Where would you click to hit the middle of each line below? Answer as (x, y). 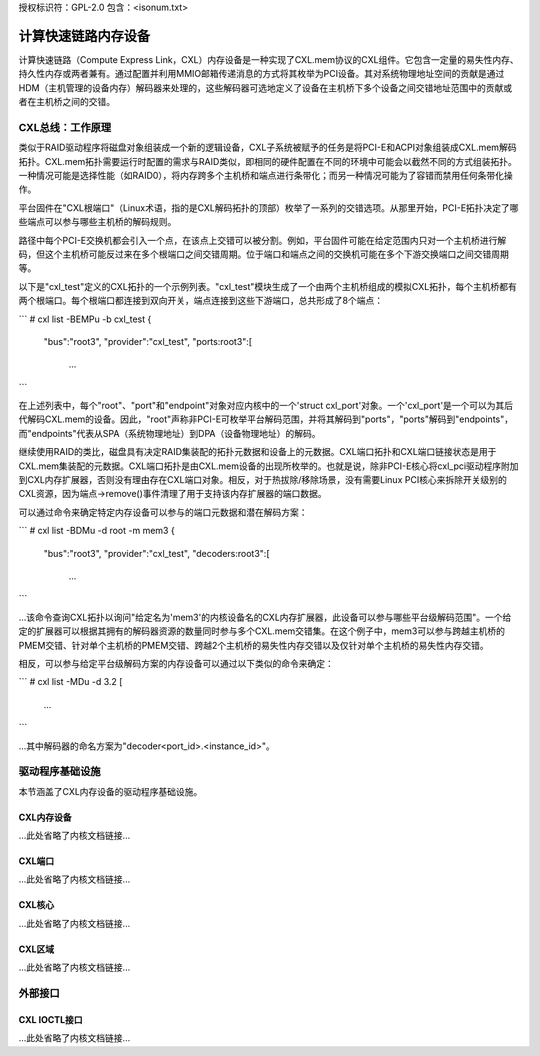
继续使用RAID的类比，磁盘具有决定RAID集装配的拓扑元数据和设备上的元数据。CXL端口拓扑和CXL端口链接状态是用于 (257, 452)
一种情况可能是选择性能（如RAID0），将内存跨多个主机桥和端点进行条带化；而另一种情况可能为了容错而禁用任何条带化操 (266, 175)
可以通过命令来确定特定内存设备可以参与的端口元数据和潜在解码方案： (163, 512)
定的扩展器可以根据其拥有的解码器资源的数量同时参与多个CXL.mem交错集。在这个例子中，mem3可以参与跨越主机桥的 (261, 631)
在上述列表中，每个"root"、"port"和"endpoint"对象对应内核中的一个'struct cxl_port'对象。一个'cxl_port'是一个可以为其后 (266, 406)
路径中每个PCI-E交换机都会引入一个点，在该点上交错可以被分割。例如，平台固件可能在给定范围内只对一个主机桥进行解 (262, 240)
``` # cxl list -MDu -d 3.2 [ (70, 682)
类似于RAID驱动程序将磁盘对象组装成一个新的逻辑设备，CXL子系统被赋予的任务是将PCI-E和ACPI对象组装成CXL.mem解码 (267, 147)
